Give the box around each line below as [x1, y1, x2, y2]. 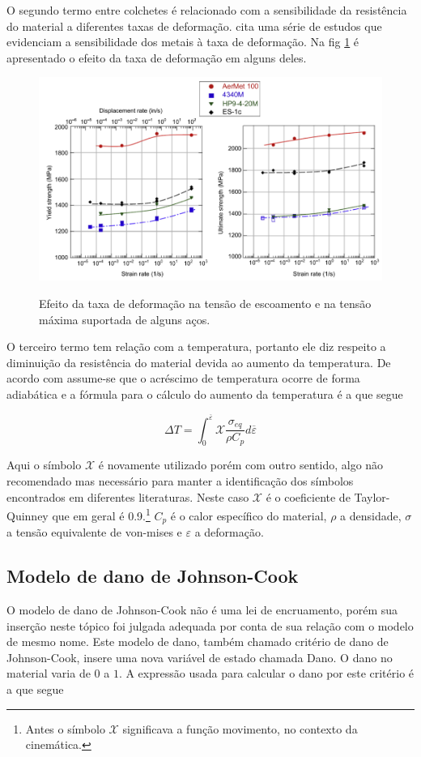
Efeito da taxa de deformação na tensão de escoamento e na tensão [39, 295, 372, 311]
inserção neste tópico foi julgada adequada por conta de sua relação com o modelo [6, 617, 414, 634]
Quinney [6, 507, 49, 524]
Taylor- [354, 488, 390, 505]
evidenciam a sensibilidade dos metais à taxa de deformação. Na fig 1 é [6, 33, 359, 50]
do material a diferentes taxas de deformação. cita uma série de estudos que [6, 17, 382, 34]
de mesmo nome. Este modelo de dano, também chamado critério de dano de [6, 633, 389, 650]
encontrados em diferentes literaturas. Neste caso [6, 488, 249, 505]
